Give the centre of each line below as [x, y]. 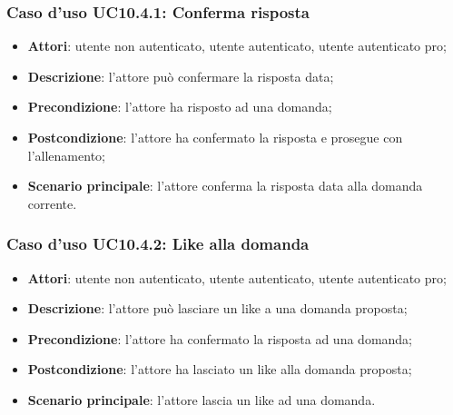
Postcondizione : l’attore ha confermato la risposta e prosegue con [215, 137]
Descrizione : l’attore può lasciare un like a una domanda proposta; [217, 308]
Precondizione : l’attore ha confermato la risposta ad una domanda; [220, 338]
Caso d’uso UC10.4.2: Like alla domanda [158, 244]
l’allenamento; [66, 155]
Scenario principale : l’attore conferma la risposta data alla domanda [225, 186]
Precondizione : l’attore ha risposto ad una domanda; [180, 107]
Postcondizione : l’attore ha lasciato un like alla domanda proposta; [220, 369]
